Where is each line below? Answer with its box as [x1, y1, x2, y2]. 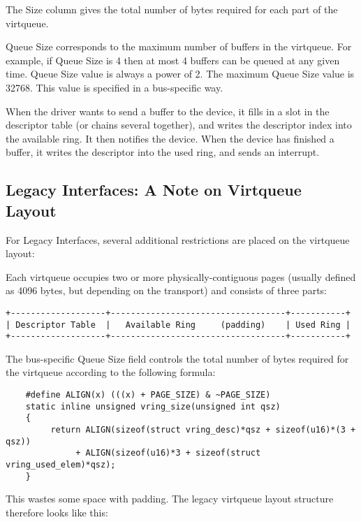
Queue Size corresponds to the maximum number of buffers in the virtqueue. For [6, 39, 352, 54]
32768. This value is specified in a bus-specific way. [6, 80, 223, 94]
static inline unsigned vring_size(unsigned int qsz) [25, 401, 281, 412]
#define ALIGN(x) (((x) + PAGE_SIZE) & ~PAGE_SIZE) [25, 390, 271, 400]
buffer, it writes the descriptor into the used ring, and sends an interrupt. [6, 145, 320, 159]
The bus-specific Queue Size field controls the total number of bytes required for [6, 351, 349, 365]
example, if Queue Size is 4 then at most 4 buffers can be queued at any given [6, 52, 340, 67]
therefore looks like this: [6, 505, 108, 519]
